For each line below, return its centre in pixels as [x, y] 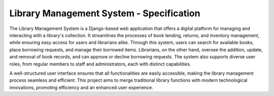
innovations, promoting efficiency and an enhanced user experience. [81, 87]
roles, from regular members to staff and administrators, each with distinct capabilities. [100, 64]
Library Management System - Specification [105, 13]
